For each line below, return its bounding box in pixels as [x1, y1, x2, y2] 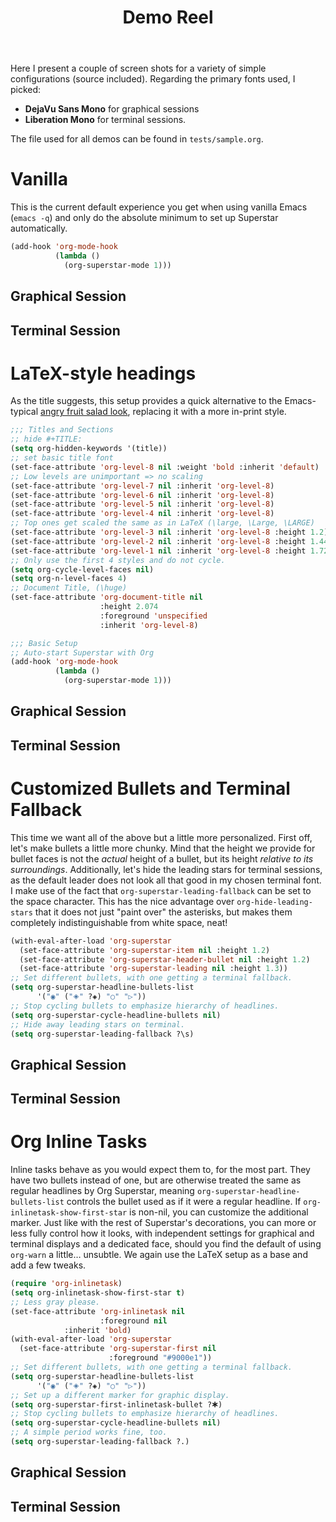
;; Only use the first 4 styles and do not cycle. [10, 555, 226, 565]
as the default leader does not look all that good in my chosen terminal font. [10, 874, 322, 886]
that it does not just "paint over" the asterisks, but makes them [34, 906, 293, 918]
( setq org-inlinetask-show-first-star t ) [10, 1288, 186, 1298]
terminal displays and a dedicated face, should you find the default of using [10, 1238, 322, 1250]
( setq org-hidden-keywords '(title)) [10, 444, 168, 454]
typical [10, 406, 39, 418]
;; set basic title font [10, 453, 114, 463]
